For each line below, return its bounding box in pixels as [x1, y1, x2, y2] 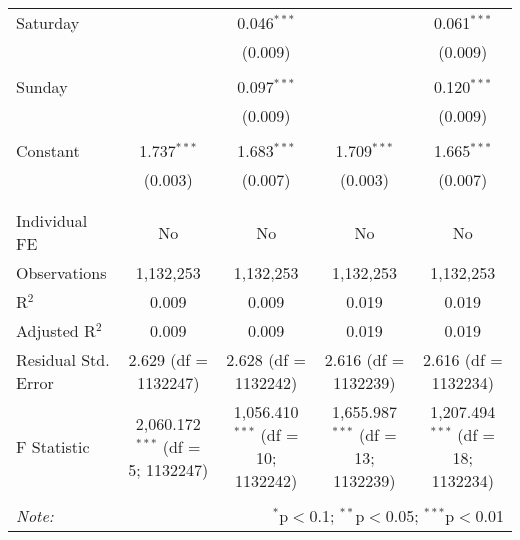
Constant [16, 139, 80, 162]
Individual [16, 209, 88, 232]
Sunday [16, 75, 68, 98]
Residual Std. [16, 348, 110, 371]
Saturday [16, 11, 80, 34]
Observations [16, 261, 107, 284]
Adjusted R [16, 319, 96, 342]
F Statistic [16, 434, 90, 458]
